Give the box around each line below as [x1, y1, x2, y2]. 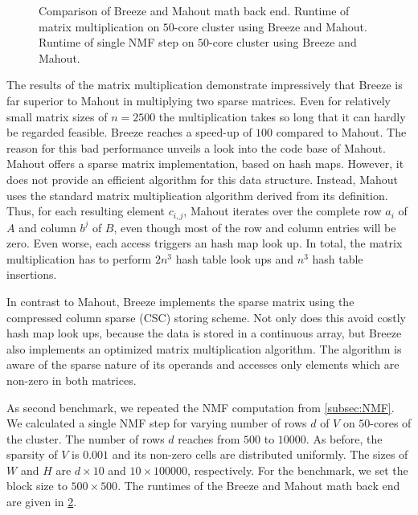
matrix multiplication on [39, 18, 160, 35]
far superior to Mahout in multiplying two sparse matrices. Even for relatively [6, 92, 391, 108]
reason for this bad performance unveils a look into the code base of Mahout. [6, 139, 386, 156]
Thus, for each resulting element [6, 202, 165, 219]
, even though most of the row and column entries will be [113, 219, 396, 235]
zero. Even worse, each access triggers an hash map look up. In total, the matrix [6, 235, 403, 251]
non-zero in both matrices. [6, 371, 137, 388]
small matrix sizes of [6, 108, 108, 125]
